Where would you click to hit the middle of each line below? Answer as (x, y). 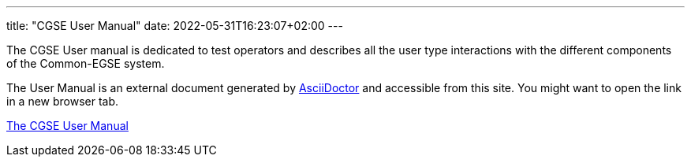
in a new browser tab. (63, 101)
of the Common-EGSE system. (86, 63)
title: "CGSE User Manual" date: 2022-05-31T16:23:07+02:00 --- (175, 26)
